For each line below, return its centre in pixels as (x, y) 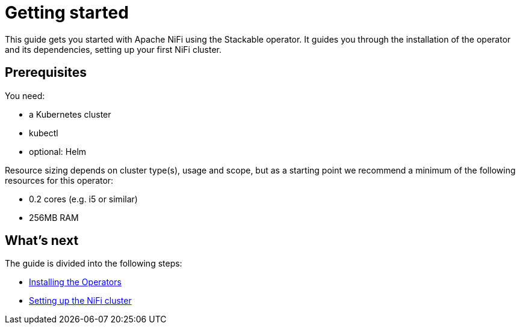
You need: (25, 95)
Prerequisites (46, 73)
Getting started (67, 13)
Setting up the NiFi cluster (80, 301)
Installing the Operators (75, 282)
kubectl (44, 133)
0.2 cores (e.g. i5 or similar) (83, 199)
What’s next (42, 241)
